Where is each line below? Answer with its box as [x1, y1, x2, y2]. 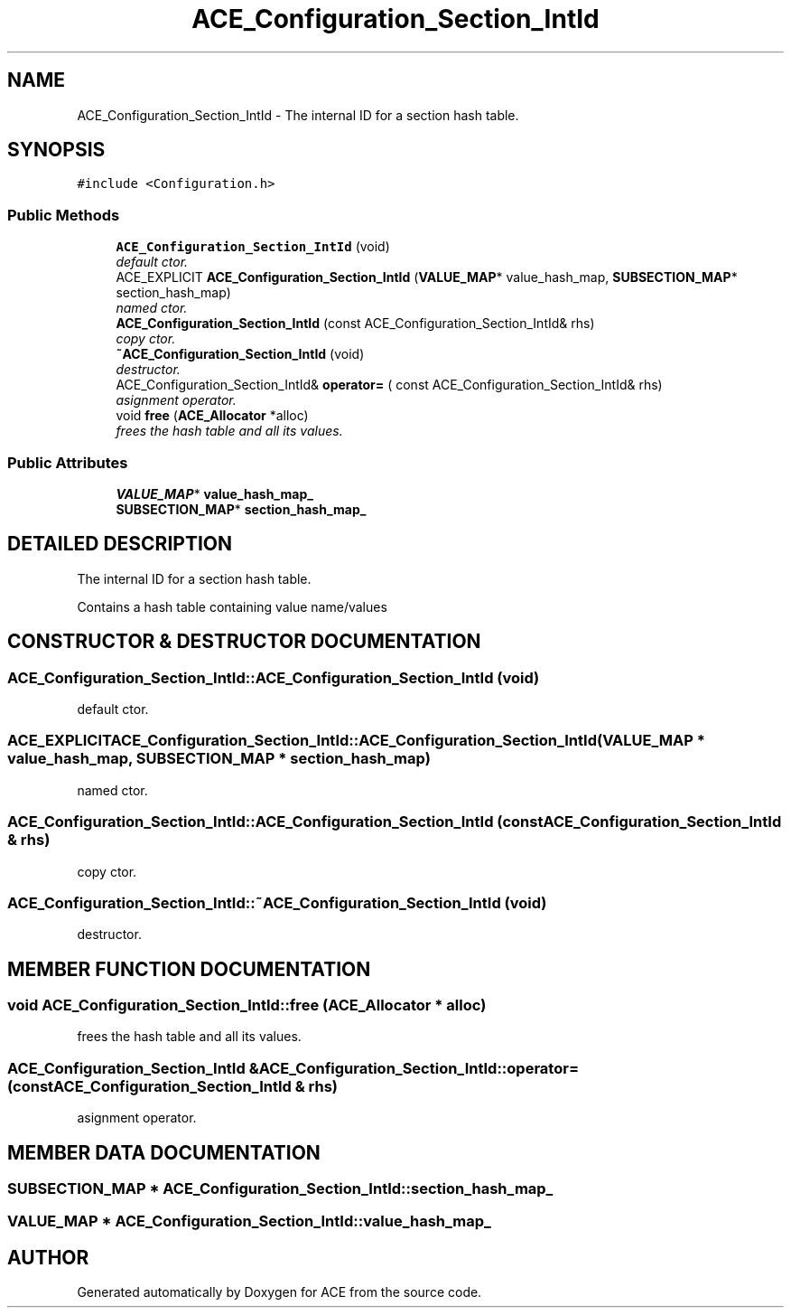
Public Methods [7, 205, 120, 224]
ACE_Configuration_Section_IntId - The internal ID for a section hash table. [77, 107, 519, 123]
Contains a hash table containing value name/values [77, 598, 387, 615]
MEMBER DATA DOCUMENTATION [7, 1141, 321, 1164]
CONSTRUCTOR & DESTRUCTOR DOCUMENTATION [7, 630, 481, 653]
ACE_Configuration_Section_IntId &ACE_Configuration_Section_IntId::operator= [7, 1058, 579, 1077]
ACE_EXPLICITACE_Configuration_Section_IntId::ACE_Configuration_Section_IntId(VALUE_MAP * [7, 731, 705, 750]
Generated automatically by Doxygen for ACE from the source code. [77, 1284, 482, 1301]
